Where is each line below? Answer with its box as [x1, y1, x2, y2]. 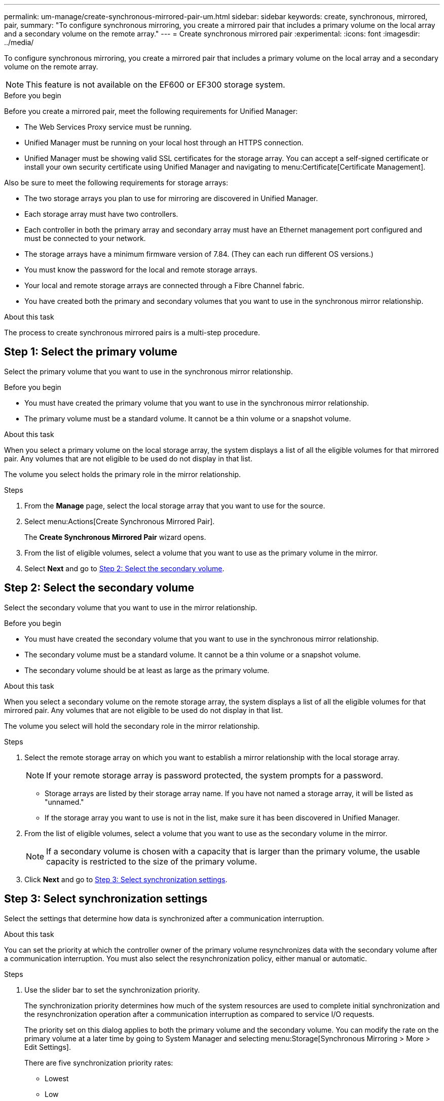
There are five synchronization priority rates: [24, 1058, 173, 1067]
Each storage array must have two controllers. [24, 210, 178, 218]
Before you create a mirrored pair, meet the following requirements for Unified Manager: [4, 107, 298, 115]
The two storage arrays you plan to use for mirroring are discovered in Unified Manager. [24, 194, 318, 203]
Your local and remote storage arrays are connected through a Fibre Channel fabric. [24, 281, 305, 290]
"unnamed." [45, 797, 84, 806]
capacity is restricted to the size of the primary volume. [46, 856, 257, 867]
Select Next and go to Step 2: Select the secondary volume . [24, 564, 225, 573]
